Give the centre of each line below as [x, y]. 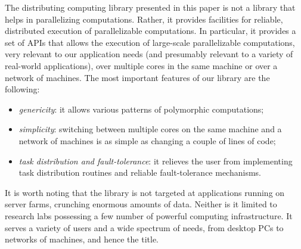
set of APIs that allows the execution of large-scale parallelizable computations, [150, 42]
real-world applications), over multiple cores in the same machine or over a [141, 65]
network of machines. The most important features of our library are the [137, 77]
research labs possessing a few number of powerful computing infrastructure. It [149, 215]
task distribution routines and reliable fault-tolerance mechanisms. [140, 172]
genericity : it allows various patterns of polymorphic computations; [141, 109]
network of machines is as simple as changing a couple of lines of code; [147, 140]
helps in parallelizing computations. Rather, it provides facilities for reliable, [144, 19]
